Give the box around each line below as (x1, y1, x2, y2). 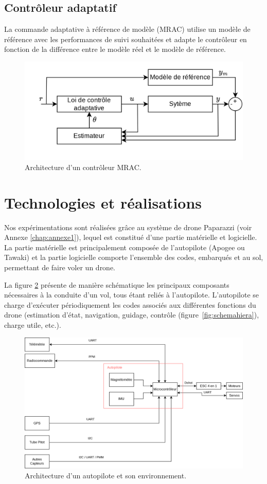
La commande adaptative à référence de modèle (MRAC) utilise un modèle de (4, 24, 251, 34)
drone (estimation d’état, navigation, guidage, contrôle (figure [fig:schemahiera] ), (4, 309, 259, 320)
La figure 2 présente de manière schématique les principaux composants (4, 279, 229, 290)
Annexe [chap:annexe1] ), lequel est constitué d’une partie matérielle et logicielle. (4, 232, 257, 243)
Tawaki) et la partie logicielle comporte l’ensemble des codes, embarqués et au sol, (4, 252, 263, 263)
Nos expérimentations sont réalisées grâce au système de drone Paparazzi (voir (4, 221, 252, 232)
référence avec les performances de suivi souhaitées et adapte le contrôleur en (4, 33, 247, 44)
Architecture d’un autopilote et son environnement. (25, 470, 187, 481)
